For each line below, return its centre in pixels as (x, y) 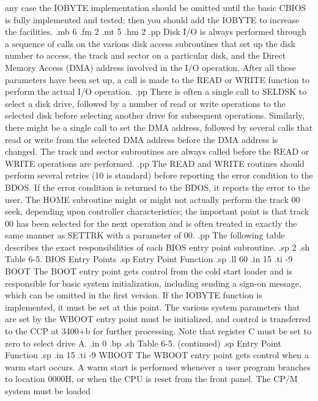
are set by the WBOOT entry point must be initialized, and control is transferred (158, 319)
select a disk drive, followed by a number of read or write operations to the (145, 103)
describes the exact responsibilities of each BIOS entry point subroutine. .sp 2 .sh (157, 247)
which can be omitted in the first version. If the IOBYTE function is (134, 295)
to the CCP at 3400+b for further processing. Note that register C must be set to (158, 331)
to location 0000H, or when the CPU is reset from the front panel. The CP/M (151, 379)
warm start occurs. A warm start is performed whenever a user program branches (158, 366)
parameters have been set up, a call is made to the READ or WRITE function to (157, 79)
